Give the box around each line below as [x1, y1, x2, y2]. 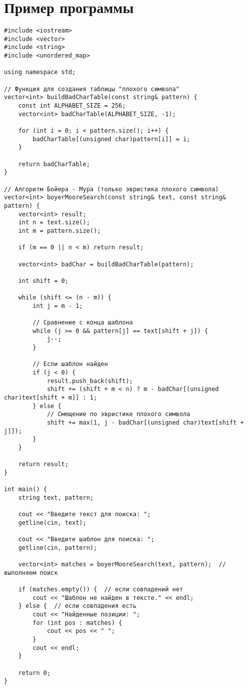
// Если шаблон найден [32, 361, 108, 368]
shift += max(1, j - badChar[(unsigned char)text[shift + [46, 419, 244, 426]
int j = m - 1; [32, 302, 83, 309]
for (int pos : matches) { [32, 619, 122, 626]
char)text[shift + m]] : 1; [4, 394, 97, 401]
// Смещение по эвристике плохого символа [46, 411, 190, 418]
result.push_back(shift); [46, 377, 133, 385]
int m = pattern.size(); [18, 227, 101, 234]
